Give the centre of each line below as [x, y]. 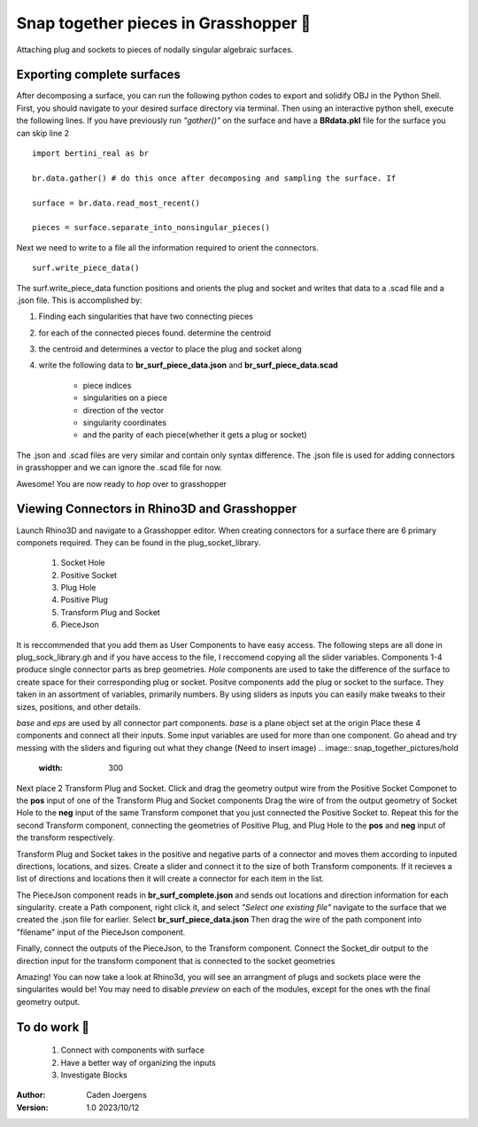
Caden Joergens [117, 1095]
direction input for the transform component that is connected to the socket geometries [176, 961]
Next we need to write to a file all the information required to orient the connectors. [167, 247]
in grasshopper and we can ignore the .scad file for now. [119, 467]
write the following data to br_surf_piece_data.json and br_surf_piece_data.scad [188, 365]
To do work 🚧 [53, 1027]
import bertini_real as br [91, 154]
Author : [31, 1095]
